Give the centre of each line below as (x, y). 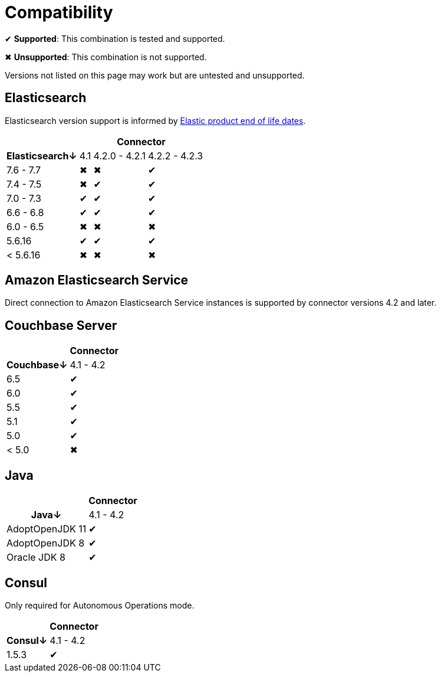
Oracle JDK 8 (36, 557)
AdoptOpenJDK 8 (46, 543)
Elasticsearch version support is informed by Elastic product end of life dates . (155, 120)
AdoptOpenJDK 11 (47, 529)
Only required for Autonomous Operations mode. (100, 605)
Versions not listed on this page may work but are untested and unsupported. (155, 75)
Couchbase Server (61, 325)
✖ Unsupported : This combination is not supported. (106, 57)
